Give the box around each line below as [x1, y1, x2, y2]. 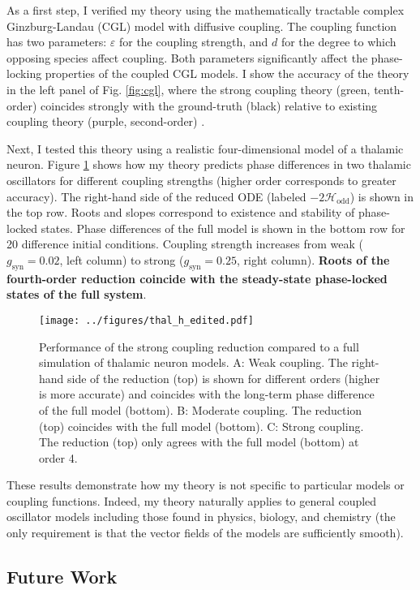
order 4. [39, 449, 78, 466]
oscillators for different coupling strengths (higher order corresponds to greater [6, 171, 396, 188]
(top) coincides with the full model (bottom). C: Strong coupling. [39, 417, 364, 434]
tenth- [374, 80, 405, 97]
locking [6, 65, 42, 82]
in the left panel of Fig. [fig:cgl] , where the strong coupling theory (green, [6, 80, 371, 97]
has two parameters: [6, 33, 107, 50]
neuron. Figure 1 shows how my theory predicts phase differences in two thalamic [6, 156, 411, 173]
